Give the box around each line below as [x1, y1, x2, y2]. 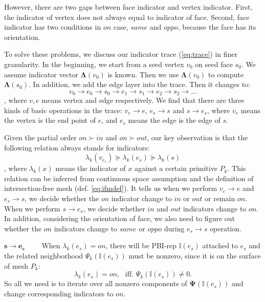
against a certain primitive [134, 163, 217, 174]
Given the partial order [4, 132, 77, 142]
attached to [202, 240, 238, 251]
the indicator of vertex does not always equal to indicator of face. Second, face [4, 11, 250, 22]
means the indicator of [55, 163, 126, 174]
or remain [204, 192, 235, 203]
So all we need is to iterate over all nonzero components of [4, 278, 187, 289]
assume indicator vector [4, 69, 78, 79]
